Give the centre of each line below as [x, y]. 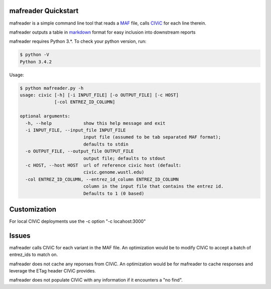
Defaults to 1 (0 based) [114, 193]
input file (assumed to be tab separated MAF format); [152, 137]
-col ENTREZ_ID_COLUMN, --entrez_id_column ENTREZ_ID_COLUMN [102, 179]
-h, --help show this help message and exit [95, 123]
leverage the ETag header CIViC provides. [53, 271]
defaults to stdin [106, 144]
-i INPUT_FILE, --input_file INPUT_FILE [76, 130]
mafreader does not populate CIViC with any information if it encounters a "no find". [96, 280]
